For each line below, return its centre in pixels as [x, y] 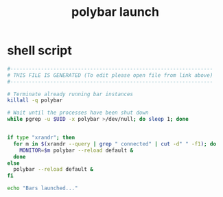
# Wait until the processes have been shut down [78, 113]
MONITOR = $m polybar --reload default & [77, 150]
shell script [39, 50]
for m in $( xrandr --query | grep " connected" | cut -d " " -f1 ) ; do [115, 144]
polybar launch [115, 12]
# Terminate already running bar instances [70, 94]
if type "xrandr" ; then [41, 138]
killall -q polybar [35, 100]
